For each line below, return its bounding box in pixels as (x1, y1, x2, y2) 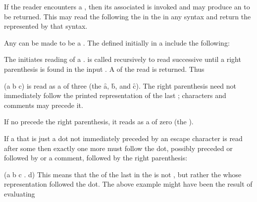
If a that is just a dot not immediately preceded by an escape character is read (4, 133, 243, 143)
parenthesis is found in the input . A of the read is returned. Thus (4, 63, 205, 74)
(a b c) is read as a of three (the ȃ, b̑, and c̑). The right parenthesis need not (4, 80, 237, 91)
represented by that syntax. (4, 21, 88, 31)
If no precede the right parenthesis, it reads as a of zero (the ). (4, 116, 194, 127)
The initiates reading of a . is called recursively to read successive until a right (4, 54, 241, 64)
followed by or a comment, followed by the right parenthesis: (4, 152, 188, 163)
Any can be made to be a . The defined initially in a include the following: (4, 37, 230, 48)
